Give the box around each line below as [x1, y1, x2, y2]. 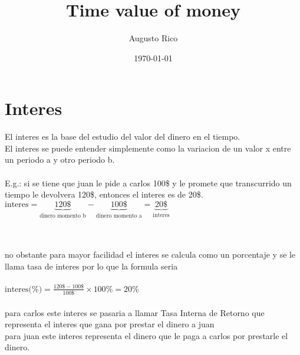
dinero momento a [95, 212, 142, 219]
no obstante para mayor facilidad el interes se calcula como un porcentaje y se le [5, 248, 296, 261]
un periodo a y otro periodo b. [5, 153, 115, 166]
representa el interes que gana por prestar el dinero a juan [5, 318, 215, 330]
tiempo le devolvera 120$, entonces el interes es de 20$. [5, 188, 203, 200]
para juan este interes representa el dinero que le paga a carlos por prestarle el [5, 329, 288, 341]
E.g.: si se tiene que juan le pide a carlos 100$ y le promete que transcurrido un [5, 176, 292, 189]
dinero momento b [39, 212, 86, 219]
